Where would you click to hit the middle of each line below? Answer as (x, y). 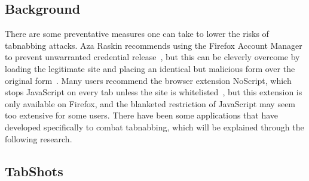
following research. (39, 138)
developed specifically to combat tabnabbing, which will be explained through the (154, 127)
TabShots (34, 171)
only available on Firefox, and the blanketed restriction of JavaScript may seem (150, 103)
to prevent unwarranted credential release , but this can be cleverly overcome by (152, 57)
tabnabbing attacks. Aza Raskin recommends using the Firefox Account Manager (154, 45)
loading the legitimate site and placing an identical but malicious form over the (150, 68)
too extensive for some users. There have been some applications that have (142, 115)
